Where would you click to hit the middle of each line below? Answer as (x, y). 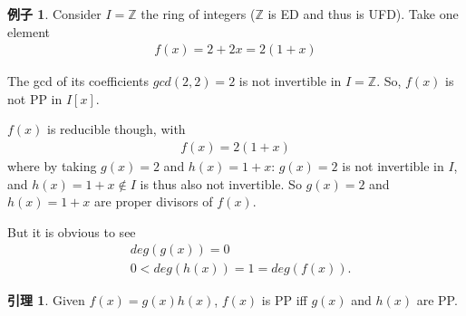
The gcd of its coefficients (78, 81)
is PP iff (284, 300)
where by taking (52, 166)
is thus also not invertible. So (221, 183)
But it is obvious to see (72, 231)
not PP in (35, 98)
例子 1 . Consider (54, 14)
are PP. (437, 300)
